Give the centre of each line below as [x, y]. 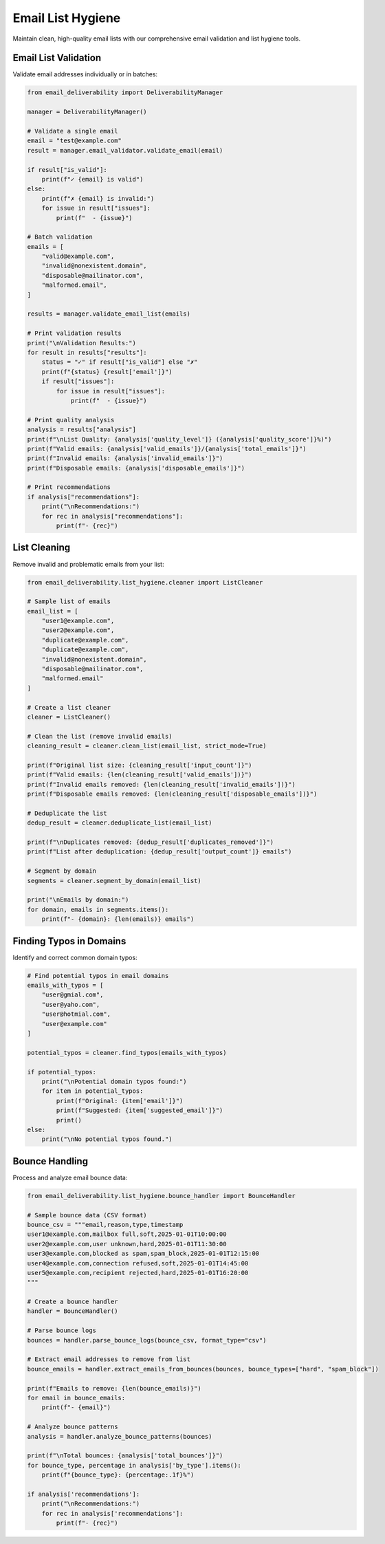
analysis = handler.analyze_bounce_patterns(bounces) [120, 1436]
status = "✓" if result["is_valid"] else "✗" [120, 362]
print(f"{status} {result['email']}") [107, 372]
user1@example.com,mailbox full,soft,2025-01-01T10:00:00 [127, 1234]
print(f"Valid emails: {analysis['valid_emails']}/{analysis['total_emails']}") [167, 448]
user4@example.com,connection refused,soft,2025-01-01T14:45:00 [138, 1263]
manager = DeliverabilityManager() [87, 112]
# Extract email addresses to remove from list [109, 1359]
